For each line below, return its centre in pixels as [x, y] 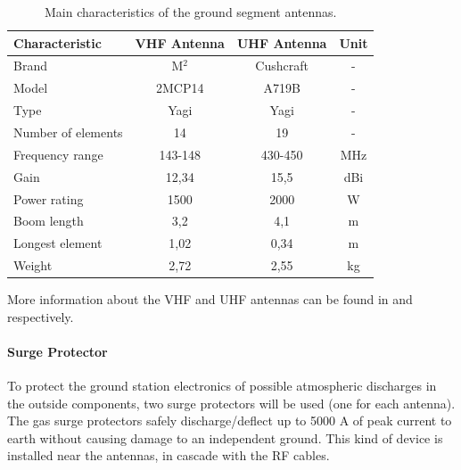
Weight [33, 265]
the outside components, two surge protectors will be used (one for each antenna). [231, 403]
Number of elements [68, 132]
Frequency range [58, 154]
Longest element [58, 243]
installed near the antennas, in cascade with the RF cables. [169, 455]
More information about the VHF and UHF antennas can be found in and [210, 299]
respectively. [41, 316]
